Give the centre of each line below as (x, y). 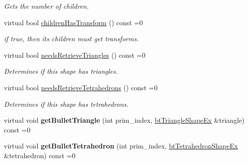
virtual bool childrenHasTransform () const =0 (74, 22)
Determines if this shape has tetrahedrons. (66, 104)
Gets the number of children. (46, 6)
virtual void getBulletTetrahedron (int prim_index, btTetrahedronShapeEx (121, 146)
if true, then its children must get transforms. (71, 39)
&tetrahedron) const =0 (40, 155)
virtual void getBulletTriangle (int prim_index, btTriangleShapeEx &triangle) (124, 120)
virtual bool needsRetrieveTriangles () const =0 (75, 55)
